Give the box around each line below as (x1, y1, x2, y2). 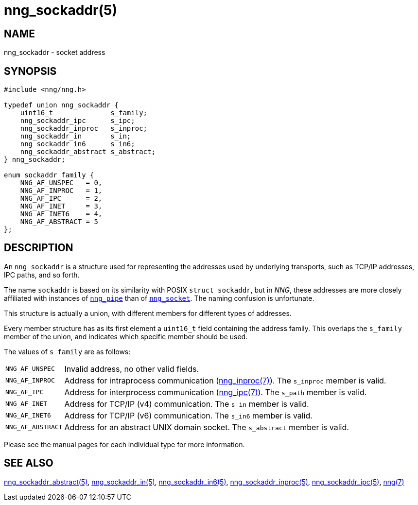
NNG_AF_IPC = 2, (20, 194, 103, 203)
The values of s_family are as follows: (4, 347, 131, 356)
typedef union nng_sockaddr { (4, 101, 119, 109)
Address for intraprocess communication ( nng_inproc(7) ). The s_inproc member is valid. (64, 375, 386, 385)
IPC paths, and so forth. (4, 270, 80, 279)
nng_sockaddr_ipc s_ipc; (20, 117, 135, 125)
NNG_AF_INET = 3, (20, 202, 103, 210)
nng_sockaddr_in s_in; (20, 132, 131, 140)
